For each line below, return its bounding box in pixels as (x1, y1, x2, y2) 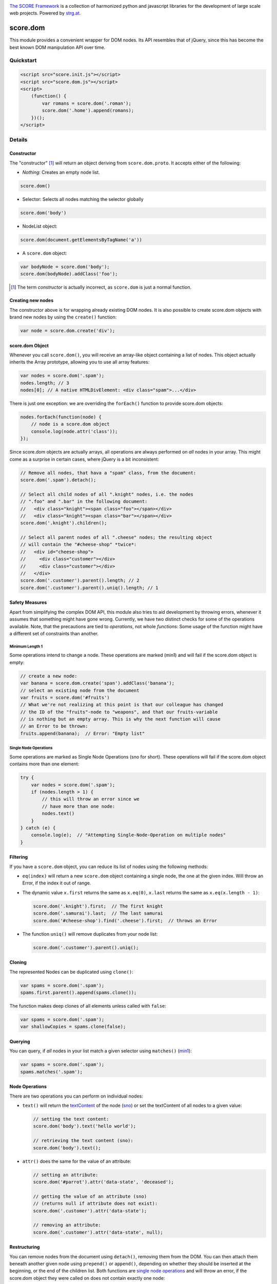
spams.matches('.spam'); (20, 1069, 83, 1074)
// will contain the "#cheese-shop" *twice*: (20, 542, 137, 547)
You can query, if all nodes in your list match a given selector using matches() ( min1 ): (9, 1048, 192, 1054)
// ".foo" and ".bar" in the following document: (20, 499, 148, 504)
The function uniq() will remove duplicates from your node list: (22, 931, 158, 937)
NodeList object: (22, 223, 57, 229)
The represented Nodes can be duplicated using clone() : (9, 969, 133, 975)
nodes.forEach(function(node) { (20, 414, 102, 420)
